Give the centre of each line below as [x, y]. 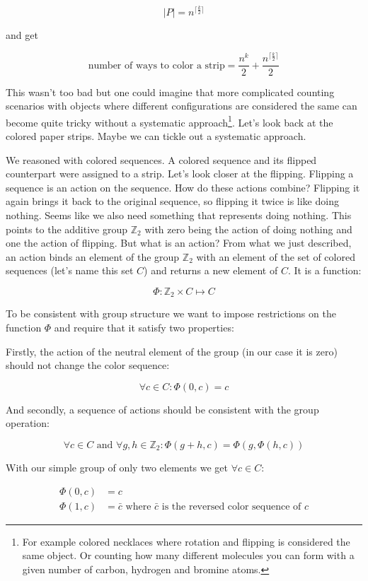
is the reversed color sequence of [231, 506]
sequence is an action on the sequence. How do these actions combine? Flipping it [183, 187]
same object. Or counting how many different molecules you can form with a [188, 555]
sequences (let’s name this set [70, 270]
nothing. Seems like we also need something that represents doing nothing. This [179, 215]
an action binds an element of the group [93, 256]
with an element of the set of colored [276, 256]
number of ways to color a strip [156, 65]
